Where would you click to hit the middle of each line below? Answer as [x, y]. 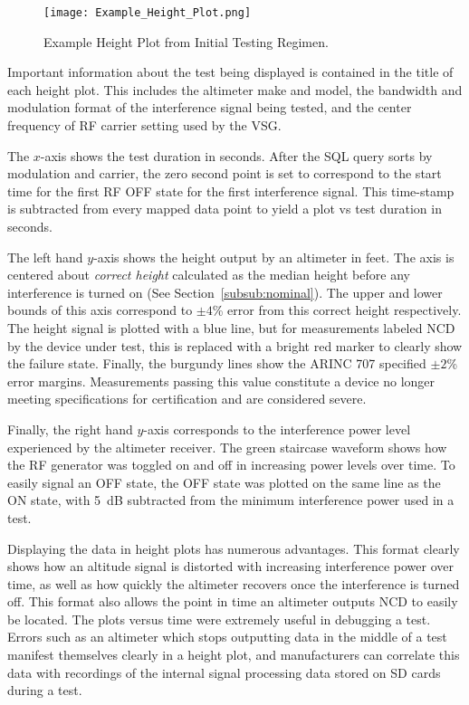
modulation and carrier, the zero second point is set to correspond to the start [225, 173]
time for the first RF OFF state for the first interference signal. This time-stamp [231, 191]
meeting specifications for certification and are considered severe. [187, 399]
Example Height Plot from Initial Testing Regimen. [186, 41]
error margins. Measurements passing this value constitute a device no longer [221, 381]
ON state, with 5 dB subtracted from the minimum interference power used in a [231, 500]
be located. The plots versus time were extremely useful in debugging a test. [219, 619]
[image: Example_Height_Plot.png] [148, 13]
